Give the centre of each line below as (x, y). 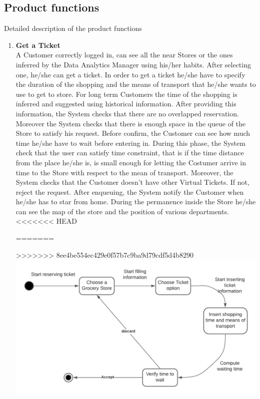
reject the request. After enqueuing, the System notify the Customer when (130, 192)
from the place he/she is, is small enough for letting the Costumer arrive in (131, 162)
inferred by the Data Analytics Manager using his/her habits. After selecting (133, 64)
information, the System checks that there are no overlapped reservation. (127, 113)
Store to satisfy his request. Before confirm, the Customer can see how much (133, 133)
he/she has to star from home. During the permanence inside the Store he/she (136, 201)
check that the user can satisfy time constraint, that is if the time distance (130, 153)
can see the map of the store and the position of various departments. (122, 211)
